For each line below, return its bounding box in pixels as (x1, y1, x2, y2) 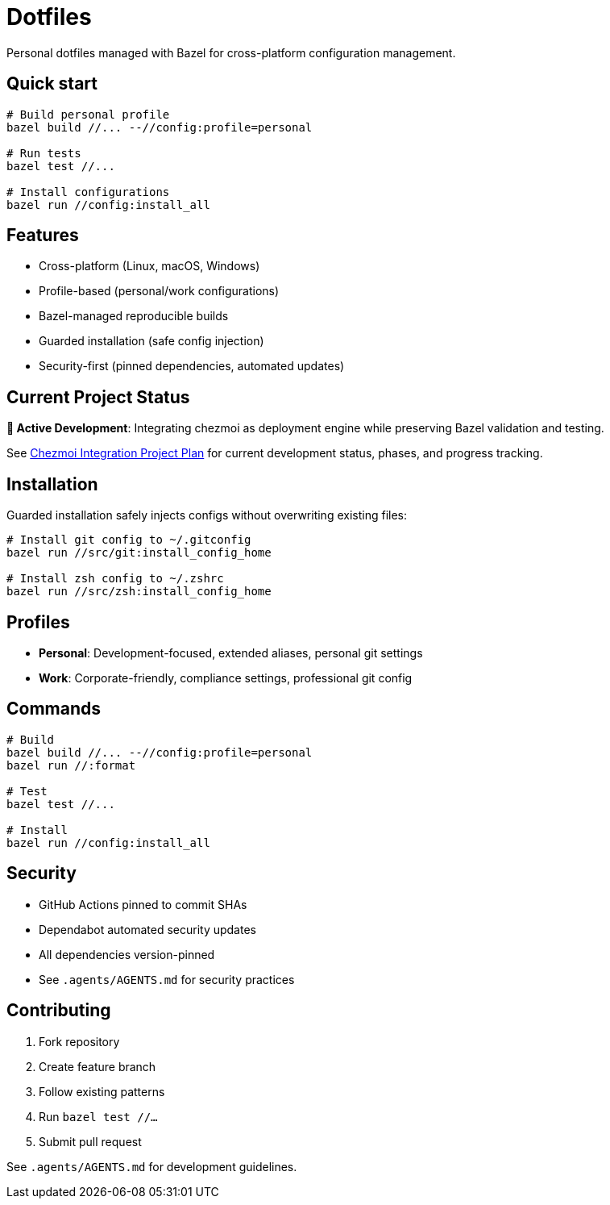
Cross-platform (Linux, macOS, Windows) (39, 259, 260, 273)
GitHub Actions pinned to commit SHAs (39, 897, 247, 911)
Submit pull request (39, 1134, 142, 1149)
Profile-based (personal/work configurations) (39, 284, 280, 298)
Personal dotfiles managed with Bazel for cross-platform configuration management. (6, 45, 456, 60)
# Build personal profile (6, 107, 170, 121)
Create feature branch (39, 1059, 156, 1074)
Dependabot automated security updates (39, 922, 256, 936)
